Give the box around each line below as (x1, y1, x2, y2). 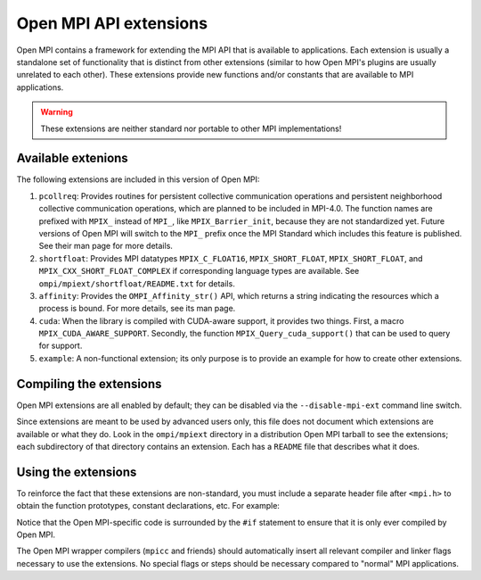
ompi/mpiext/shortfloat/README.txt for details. (38, 278, 235, 289)
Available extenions (16, 151, 128, 166)
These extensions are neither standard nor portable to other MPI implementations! (40, 123, 342, 134)
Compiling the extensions (16, 376, 162, 392)
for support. (38, 340, 83, 352)
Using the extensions (16, 464, 137, 479)
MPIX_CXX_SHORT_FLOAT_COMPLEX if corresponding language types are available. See (38, 266, 360, 277)
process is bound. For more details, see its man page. (38, 303, 236, 314)
